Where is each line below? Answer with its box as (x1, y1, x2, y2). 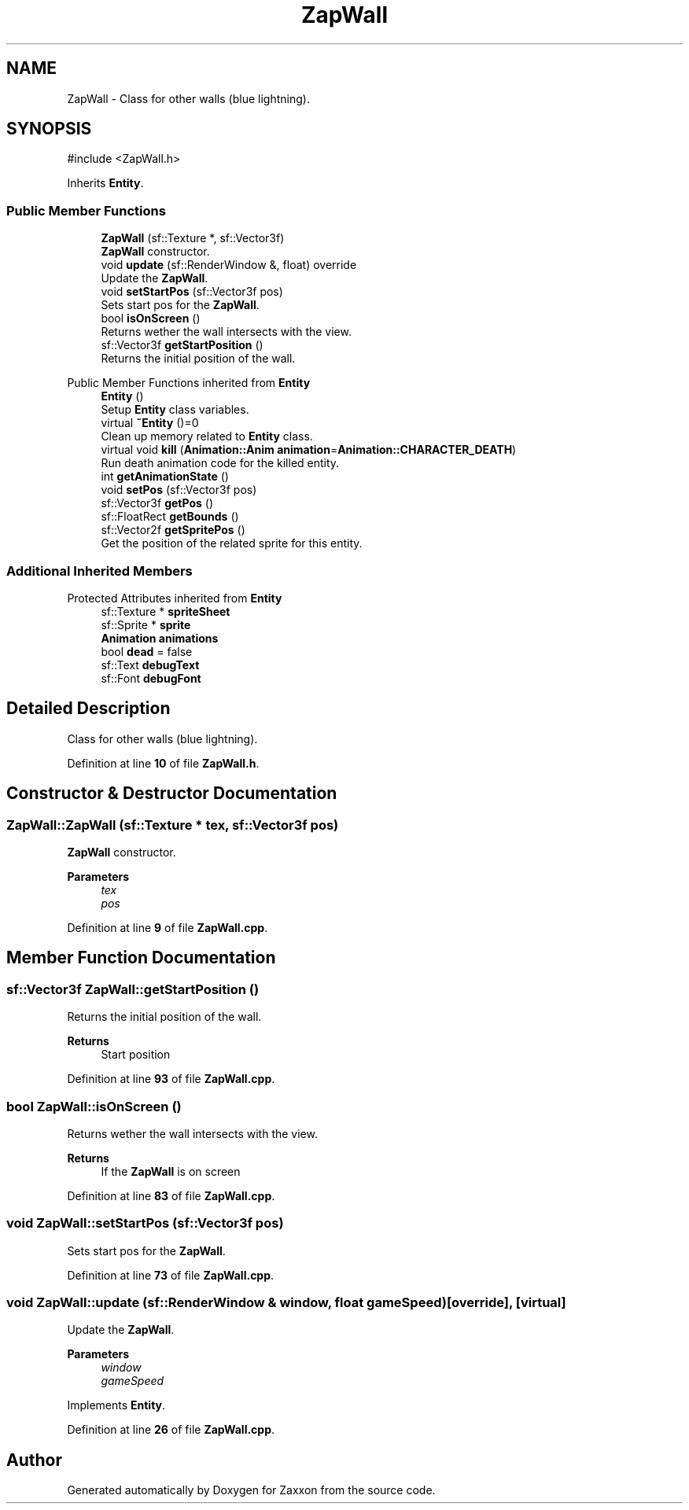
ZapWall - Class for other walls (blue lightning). (67, 91, 310, 105)
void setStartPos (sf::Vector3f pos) (101, 285, 283, 299)
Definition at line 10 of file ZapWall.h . (67, 756, 260, 770)
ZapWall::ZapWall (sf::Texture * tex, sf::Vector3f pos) (6, 816, 339, 833)
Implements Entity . (67, 1398, 166, 1412)
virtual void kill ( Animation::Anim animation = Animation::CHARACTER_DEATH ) (101, 443, 517, 457)
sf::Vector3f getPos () (101, 496, 214, 510)
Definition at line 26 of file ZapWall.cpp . (67, 1423, 275, 1437)
